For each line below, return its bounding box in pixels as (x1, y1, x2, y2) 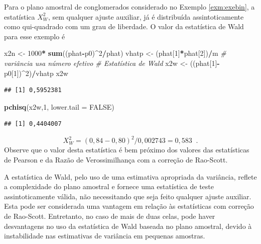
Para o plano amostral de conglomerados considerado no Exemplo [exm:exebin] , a (4, 2, 255, 12)
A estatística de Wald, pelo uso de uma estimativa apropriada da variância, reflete (4, 171, 257, 182)
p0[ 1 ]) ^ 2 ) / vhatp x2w (4, 67, 68, 78)
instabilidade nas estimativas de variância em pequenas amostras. (4, 230, 205, 241)
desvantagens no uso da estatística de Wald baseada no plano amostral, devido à (4, 220, 252, 231)
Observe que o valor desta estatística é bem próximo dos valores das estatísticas (4, 144, 249, 155)
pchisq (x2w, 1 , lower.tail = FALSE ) (4, 101, 114, 112)
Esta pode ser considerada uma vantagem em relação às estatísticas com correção (4, 201, 254, 211)
